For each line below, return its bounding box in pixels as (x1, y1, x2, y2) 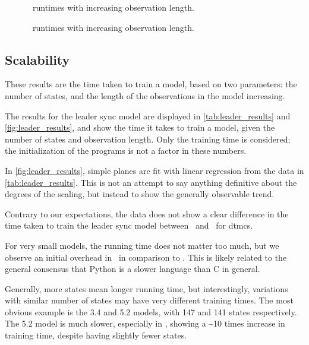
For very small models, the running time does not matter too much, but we (5, 239, 279, 251)
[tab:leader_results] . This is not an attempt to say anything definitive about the (5, 176, 297, 188)
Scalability (5, 50, 70, 68)
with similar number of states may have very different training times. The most (5, 294, 294, 306)
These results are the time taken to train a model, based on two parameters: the (5, 78, 297, 90)
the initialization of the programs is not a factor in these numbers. (5, 144, 247, 157)
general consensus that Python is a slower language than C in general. (5, 262, 260, 275)
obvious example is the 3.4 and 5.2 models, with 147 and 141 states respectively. (5, 305, 297, 318)
